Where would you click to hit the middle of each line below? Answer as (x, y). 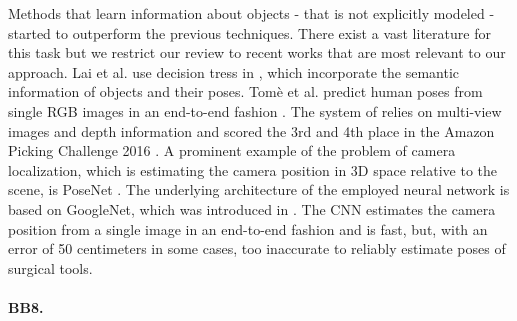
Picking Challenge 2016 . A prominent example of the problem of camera (232, 150)
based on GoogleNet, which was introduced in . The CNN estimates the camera (252, 208)
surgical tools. (50, 267)
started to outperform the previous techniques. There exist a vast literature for (249, 32)
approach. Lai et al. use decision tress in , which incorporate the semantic (234, 71)
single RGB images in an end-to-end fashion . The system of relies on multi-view (255, 110)
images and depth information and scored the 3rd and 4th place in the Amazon (251, 130)
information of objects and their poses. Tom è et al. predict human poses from (245, 91)
